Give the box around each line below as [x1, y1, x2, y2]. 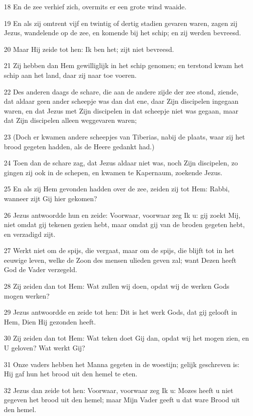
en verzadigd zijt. [4, 229, 56, 239]
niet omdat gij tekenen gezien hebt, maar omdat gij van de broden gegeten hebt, [4, 219, 245, 230]
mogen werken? [4, 290, 50, 300]
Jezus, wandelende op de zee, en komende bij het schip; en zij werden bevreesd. [4, 27, 241, 38]
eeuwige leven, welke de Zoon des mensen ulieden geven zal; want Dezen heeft [4, 254, 236, 265]
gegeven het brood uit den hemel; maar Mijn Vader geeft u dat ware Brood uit [4, 394, 240, 405]
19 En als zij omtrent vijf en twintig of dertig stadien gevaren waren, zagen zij [4, 18, 238, 28]
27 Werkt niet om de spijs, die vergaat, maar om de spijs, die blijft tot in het [4, 245, 234, 255]
